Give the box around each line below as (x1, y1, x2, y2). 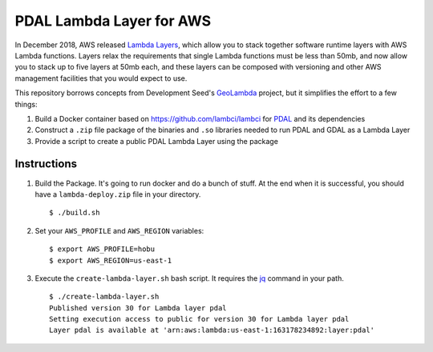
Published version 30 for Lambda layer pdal (49, 303, 228, 312)
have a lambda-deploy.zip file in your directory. (34, 189, 201, 199)
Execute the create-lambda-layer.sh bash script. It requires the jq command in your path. (34, 273, 344, 283)
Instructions (14, 157, 78, 171)
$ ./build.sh (49, 208, 100, 218)
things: (14, 99, 38, 109)
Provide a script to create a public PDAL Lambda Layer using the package (34, 136, 278, 146)
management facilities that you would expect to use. (14, 73, 188, 83)
